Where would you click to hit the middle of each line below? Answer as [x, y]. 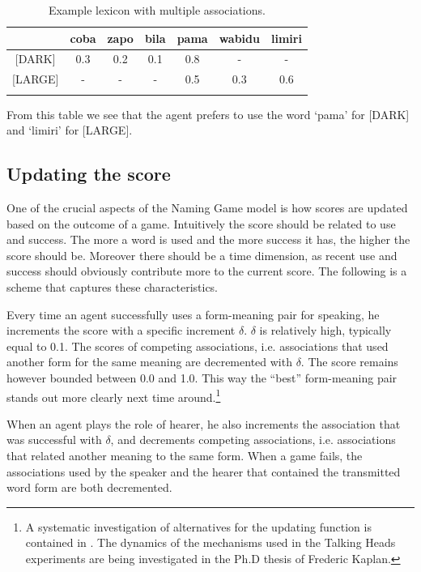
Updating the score [89, 174]
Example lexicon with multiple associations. [157, 10]
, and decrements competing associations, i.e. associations [253, 440]
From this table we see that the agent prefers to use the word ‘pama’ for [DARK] [208, 114]
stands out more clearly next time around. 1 [114, 395]
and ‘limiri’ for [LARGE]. [70, 130]
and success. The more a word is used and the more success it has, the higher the [208, 239]
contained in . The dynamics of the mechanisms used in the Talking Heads [210, 542]
